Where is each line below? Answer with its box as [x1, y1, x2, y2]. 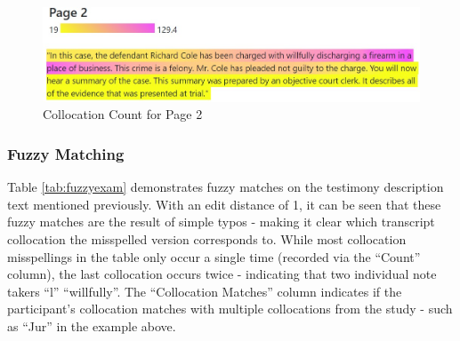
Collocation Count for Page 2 [43, 105, 203, 123]
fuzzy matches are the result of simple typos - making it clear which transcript [7, 212, 435, 231]
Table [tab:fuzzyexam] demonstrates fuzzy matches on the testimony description [7, 178, 444, 196]
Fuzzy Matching [7, 142, 125, 164]
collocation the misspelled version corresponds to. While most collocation [7, 229, 407, 248]
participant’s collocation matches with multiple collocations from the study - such [7, 299, 453, 318]
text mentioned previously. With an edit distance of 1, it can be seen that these [7, 194, 441, 213]
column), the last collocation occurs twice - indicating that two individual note [7, 265, 437, 283]
